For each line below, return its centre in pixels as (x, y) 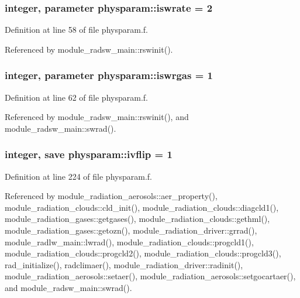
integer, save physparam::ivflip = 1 (89, 154)
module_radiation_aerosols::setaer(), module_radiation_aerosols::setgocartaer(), (150, 276)
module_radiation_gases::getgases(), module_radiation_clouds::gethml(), (137, 219)
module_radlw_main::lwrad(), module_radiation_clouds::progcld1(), (129, 242)
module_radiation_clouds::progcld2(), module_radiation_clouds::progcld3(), (143, 253)
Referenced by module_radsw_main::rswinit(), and (97, 117)
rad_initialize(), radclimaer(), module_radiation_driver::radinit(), (124, 264)
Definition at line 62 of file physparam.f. (76, 97)
